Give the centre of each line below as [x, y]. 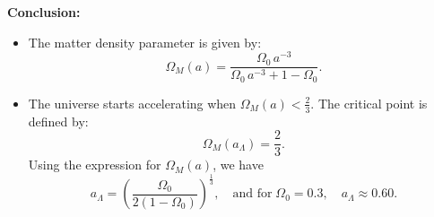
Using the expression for [95, 165]
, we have [238, 165]
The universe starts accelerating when [132, 103]
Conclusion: [44, 12]
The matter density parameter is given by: [145, 42]
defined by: [58, 121]
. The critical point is [369, 103]
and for [252, 194]
